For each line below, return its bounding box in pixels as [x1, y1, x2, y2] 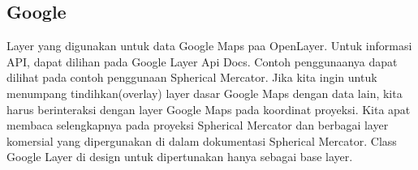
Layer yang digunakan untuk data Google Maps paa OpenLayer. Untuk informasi [6, 37, 412, 54]
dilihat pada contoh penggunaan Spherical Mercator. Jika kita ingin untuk [6, 69, 377, 86]
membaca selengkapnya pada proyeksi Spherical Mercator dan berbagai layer [6, 117, 389, 134]
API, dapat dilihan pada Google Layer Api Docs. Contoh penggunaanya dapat [6, 53, 398, 70]
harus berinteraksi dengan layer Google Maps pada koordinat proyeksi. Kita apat [6, 100, 411, 117]
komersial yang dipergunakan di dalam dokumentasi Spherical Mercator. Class [6, 132, 397, 149]
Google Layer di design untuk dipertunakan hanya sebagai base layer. [6, 148, 353, 165]
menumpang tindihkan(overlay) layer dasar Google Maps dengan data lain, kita [6, 84, 403, 101]
